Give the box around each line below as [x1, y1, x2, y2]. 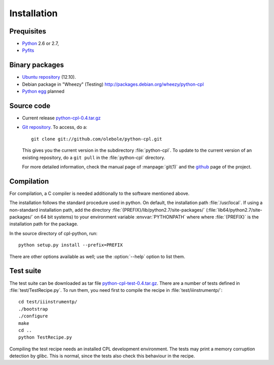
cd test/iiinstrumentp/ [18, 299, 78, 305]
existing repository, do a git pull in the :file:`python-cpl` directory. [22, 154, 165, 160]
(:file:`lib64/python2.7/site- [205, 207, 262, 213]
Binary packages [9, 61, 64, 70]
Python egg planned [22, 88, 64, 94]
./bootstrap [18, 306, 48, 312]
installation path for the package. [9, 221, 79, 227]
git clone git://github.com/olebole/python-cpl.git [31, 136, 162, 142]
